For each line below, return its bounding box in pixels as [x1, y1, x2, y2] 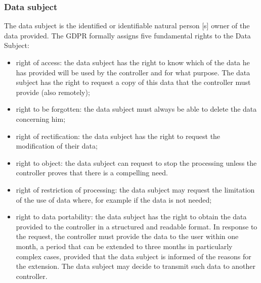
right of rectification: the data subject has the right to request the [16, 130, 221, 141]
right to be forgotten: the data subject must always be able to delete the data [16, 104, 257, 114]
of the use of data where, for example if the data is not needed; [16, 194, 212, 205]
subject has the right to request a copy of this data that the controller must [16, 77, 251, 87]
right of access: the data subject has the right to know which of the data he [16, 57, 250, 67]
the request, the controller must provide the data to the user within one [16, 231, 239, 242]
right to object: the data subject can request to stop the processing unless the [16, 157, 257, 168]
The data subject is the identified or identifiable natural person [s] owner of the [4, 20, 250, 31]
